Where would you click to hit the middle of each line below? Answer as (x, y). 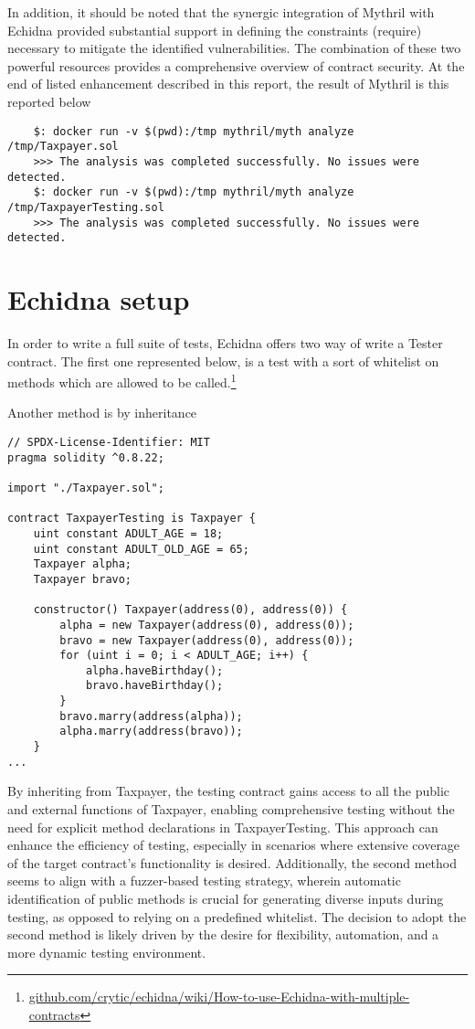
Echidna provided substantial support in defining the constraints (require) (215, 30)
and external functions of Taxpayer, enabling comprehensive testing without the (231, 809)
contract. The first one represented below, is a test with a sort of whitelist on (223, 361)
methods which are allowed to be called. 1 (122, 381)
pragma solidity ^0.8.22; (86, 457)
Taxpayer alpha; (83, 564)
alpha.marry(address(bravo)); (151, 732)
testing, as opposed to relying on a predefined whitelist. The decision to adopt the (237, 916)
